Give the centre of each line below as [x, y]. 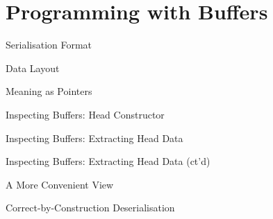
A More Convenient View [60, 184]
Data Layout [33, 68]
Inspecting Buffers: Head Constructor [85, 114]
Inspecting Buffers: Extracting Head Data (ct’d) [108, 161]
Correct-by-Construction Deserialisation [90, 208]
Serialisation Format [49, 45]
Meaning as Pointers [49, 91]
